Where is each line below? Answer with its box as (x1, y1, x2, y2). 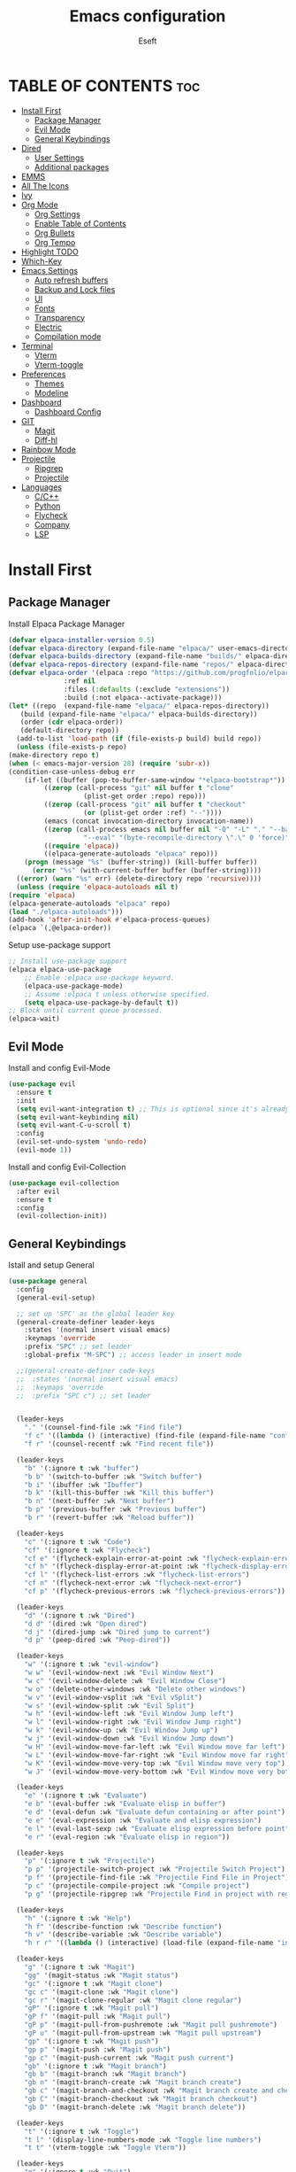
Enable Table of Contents (34, 218, 127, 229)
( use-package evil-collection (8, 1178, 120, 1188)
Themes (34, 378, 65, 389)
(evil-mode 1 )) (16, 1145, 72, 1154)
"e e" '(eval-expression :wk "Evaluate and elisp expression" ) (24, 1816, 262, 1825)
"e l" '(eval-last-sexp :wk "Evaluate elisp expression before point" (24, 1824, 290, 1833)
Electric (34, 322, 63, 332)
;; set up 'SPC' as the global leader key (16, 1309, 175, 1318)
